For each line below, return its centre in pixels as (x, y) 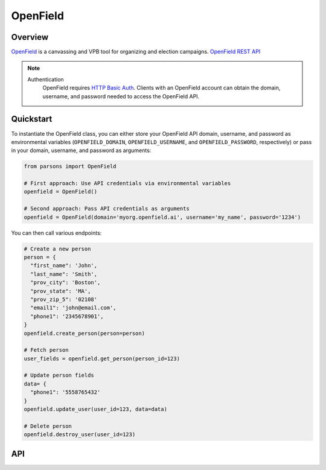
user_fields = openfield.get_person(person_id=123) (102, 358)
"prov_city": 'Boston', (66, 283)
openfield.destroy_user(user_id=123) (80, 435)
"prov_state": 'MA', (61, 291)
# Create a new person (57, 249)
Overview (30, 37)
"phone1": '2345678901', (67, 316)
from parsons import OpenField (70, 167)
